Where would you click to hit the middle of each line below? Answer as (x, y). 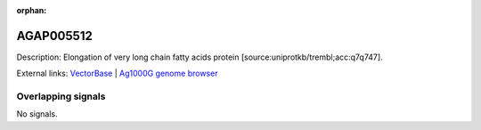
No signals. (37, 114)
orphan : (32, 10)
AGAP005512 (54, 36)
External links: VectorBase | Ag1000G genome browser (117, 73)
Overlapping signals (61, 96)
